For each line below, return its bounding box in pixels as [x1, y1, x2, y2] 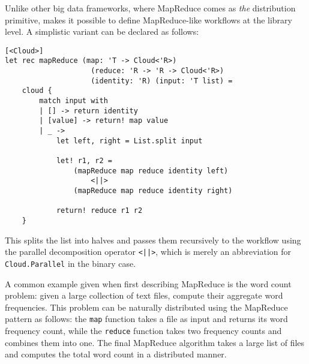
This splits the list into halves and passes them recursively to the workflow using [5, 233, 301, 246]
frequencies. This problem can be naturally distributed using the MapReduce [5, 300, 288, 313]
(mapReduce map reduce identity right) [73, 186, 233, 195]
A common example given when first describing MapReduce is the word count [5, 277, 292, 290]
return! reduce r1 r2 [56, 206, 143, 215]
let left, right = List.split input [56, 136, 203, 145]
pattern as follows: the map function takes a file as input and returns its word [5, 312, 288, 325]
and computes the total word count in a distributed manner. [5, 348, 227, 360]
